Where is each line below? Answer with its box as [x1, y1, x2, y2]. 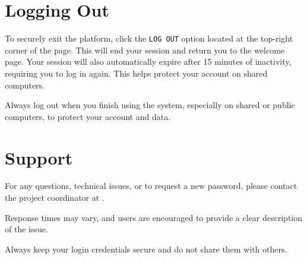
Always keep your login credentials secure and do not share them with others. [5, 242, 287, 255]
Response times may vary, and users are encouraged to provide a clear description [5, 211, 303, 223]
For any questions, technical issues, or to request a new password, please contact [5, 179, 297, 192]
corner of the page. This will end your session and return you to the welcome [5, 43, 285, 56]
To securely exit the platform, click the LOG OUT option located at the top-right [5, 32, 293, 45]
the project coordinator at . [5, 191, 105, 204]
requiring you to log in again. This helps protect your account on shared [5, 67, 268, 79]
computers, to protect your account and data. [5, 110, 171, 122]
